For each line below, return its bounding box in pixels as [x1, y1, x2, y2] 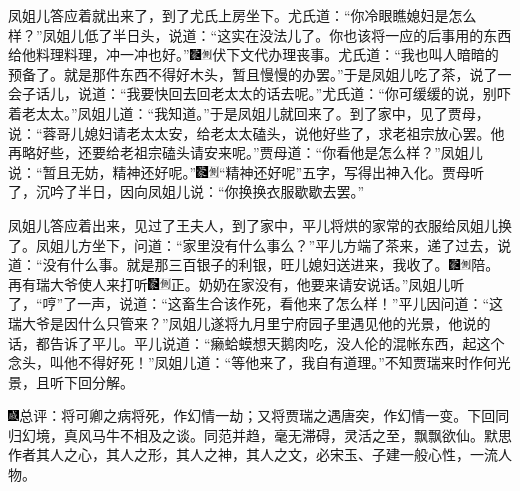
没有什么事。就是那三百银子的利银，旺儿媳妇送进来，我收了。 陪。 [42, 254, 500, 275]
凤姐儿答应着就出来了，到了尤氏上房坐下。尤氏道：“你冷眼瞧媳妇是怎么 [8, 5, 477, 25]
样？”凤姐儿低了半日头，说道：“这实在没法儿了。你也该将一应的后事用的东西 [8, 24, 512, 45]
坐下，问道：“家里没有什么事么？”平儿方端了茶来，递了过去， [91, 234, 498, 255]
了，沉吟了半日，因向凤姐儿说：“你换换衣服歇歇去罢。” [8, 181, 365, 202]
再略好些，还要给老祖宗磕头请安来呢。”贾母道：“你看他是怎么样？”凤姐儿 [8, 142, 483, 163]
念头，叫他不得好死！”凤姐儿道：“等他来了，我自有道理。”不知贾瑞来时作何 [8, 352, 497, 373]
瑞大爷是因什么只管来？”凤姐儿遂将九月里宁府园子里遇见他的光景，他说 [8, 312, 477, 333]
